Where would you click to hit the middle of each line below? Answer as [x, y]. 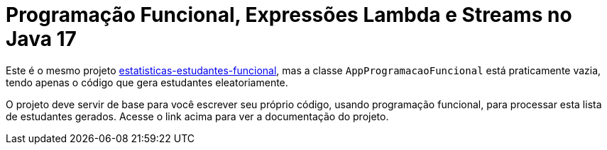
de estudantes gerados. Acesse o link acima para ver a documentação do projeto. [197, 116]
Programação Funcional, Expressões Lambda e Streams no [289, 15]
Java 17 [41, 39]
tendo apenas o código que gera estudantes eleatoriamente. [147, 82]
